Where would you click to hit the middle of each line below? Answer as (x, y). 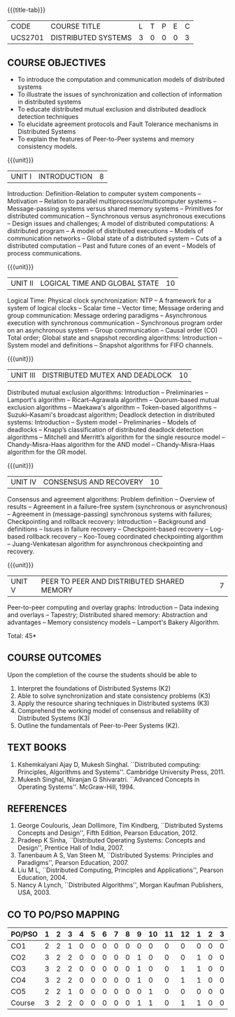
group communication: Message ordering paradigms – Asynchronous (107, 315)
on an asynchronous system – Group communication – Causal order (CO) (113, 330)
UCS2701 (27, 38)
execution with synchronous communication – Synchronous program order (115, 323)
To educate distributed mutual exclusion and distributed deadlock (112, 109)
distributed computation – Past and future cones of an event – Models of (112, 246)
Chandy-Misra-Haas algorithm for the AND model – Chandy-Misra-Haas (111, 444)
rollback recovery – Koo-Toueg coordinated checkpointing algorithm (125, 537)
